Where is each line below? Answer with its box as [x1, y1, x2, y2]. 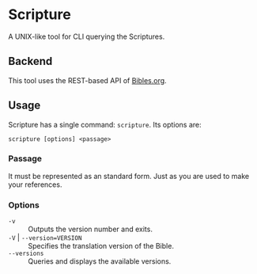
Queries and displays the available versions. [28, 257, 172, 266]
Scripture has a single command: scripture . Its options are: [8, 120, 202, 129]
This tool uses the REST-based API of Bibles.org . [8, 75, 168, 85]
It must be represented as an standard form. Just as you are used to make [8, 171, 250, 181]
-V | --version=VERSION [8, 233, 82, 242]
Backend [8, 55, 53, 68]
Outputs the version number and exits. [28, 224, 153, 234]
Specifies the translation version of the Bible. [28, 242, 174, 251]
